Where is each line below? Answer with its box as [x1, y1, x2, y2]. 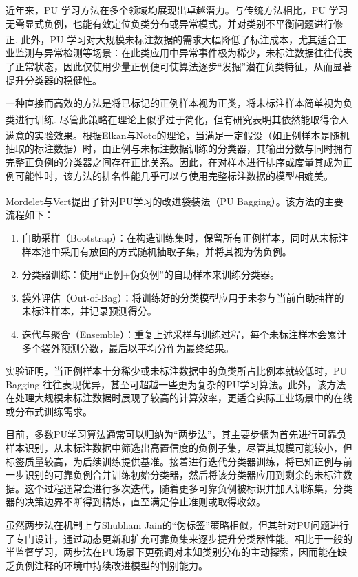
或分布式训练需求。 [6, 403, 92, 418]
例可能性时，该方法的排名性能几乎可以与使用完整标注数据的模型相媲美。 [6, 168, 333, 182]
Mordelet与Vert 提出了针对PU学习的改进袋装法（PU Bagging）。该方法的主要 [6, 193, 344, 208]
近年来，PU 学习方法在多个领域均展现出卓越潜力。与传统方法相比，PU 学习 [6, 3, 348, 17]
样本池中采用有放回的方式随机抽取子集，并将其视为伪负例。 [21, 244, 292, 258]
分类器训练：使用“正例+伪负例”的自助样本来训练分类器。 [21, 267, 280, 282]
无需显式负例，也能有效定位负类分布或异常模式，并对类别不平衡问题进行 [6, 16, 333, 30]
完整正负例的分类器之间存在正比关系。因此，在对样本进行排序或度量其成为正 [6, 154, 352, 169]
